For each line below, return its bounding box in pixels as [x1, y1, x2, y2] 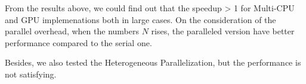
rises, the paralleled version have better [151, 25, 295, 37]
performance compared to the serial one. [5, 36, 152, 49]
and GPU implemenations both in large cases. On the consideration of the [5, 13, 276, 25]
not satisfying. [5, 67, 57, 80]
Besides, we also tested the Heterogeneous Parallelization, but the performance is [5, 56, 301, 69]
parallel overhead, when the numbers [5, 25, 139, 37]
